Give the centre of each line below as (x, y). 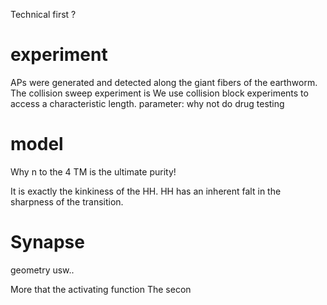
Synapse (47, 242)
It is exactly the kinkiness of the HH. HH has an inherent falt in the (146, 191)
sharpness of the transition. (67, 201)
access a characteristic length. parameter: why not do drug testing (147, 103)
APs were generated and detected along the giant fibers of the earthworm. (164, 82)
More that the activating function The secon (101, 289)
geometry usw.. (42, 270)
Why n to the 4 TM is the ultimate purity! (93, 171)
